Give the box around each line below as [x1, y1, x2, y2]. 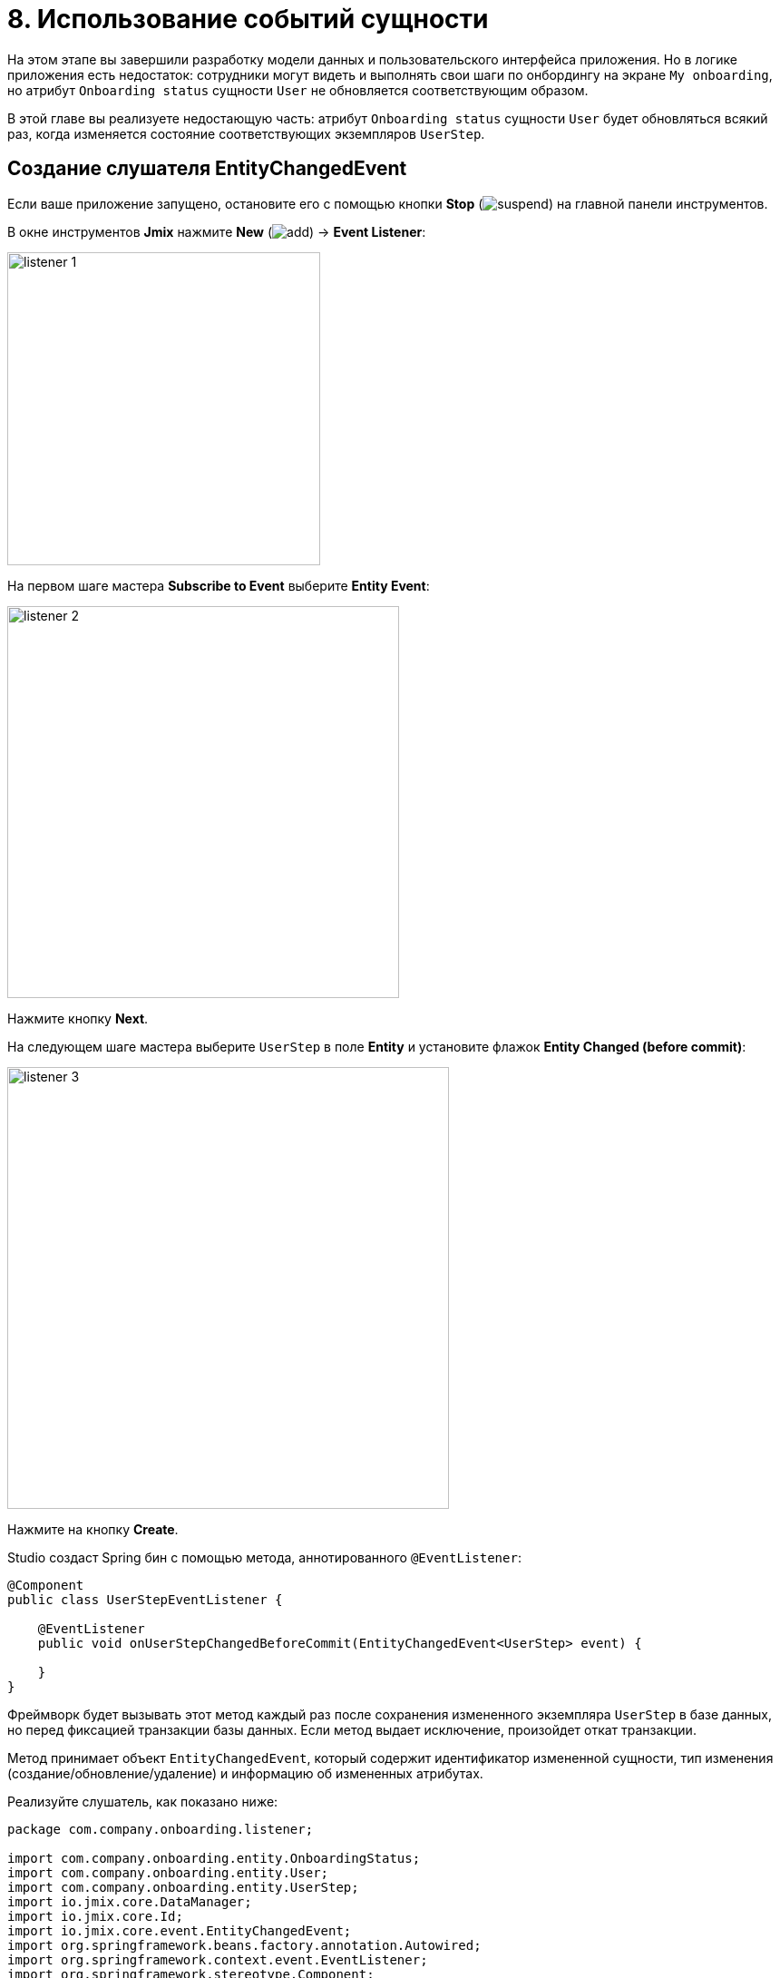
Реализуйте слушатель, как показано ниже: [7, 1793, 278, 1809]
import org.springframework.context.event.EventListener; [7, 1952, 428, 1967]
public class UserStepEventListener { [7, 1591, 283, 1607]
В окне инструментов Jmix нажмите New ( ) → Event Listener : [7, 223, 426, 240]
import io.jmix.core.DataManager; [7, 1894, 252, 1909]
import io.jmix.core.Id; [7, 1908, 183, 1924]
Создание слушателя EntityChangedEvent [7, 157, 407, 181]
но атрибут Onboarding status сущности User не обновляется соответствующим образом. [7, 82, 589, 98]
